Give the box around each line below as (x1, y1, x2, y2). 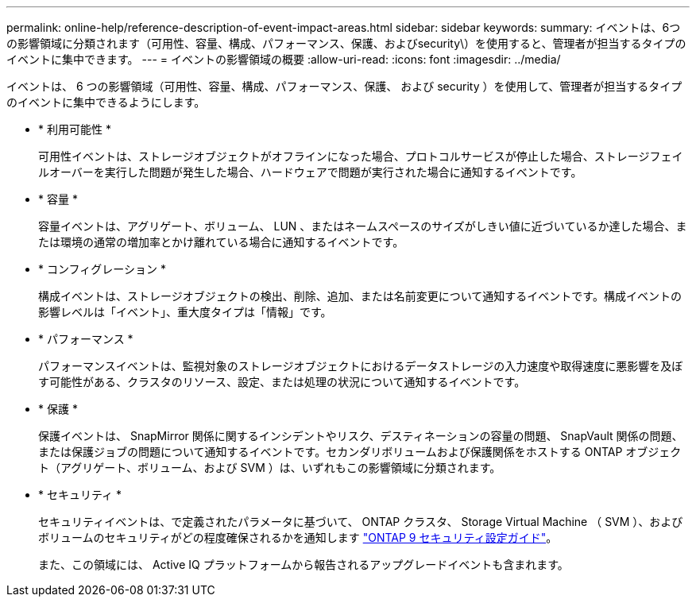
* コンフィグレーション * (38, 262, 166, 276)
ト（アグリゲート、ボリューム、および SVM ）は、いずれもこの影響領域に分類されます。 (38, 461, 501, 474)
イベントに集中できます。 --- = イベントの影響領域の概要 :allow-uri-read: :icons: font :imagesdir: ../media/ (6, 52, 561, 66)
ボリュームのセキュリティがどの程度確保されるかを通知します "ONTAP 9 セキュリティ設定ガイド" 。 (38, 531, 558, 544)
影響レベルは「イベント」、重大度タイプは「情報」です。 (38, 305, 332, 319)
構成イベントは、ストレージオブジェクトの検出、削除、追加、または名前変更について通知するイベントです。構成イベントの (38, 289, 682, 303)
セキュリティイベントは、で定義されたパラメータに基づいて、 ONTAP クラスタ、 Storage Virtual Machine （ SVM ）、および (38, 515, 683, 528)
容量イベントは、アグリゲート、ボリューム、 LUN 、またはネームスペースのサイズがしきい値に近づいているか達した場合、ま (38, 219, 687, 233)
